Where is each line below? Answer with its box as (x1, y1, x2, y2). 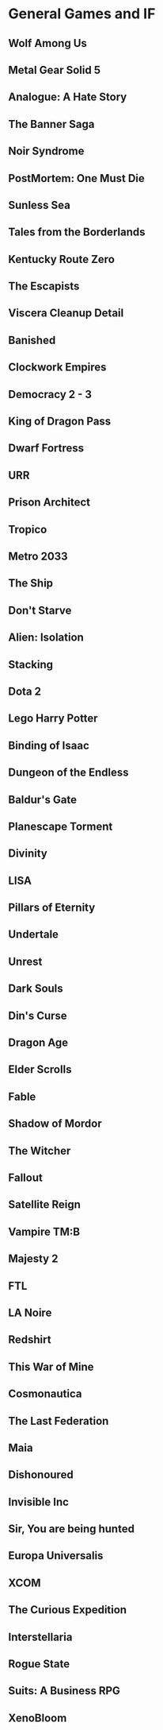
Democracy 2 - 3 (8, 387, 93, 401)
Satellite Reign (8, 1198, 81, 1212)
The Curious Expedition (8, 1603, 127, 1617)
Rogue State (8, 1658, 70, 1671)
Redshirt (8, 1333, 51, 1347)
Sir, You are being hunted (8, 1523, 135, 1536)
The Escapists (8, 280, 80, 293)
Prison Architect (8, 496, 91, 509)
